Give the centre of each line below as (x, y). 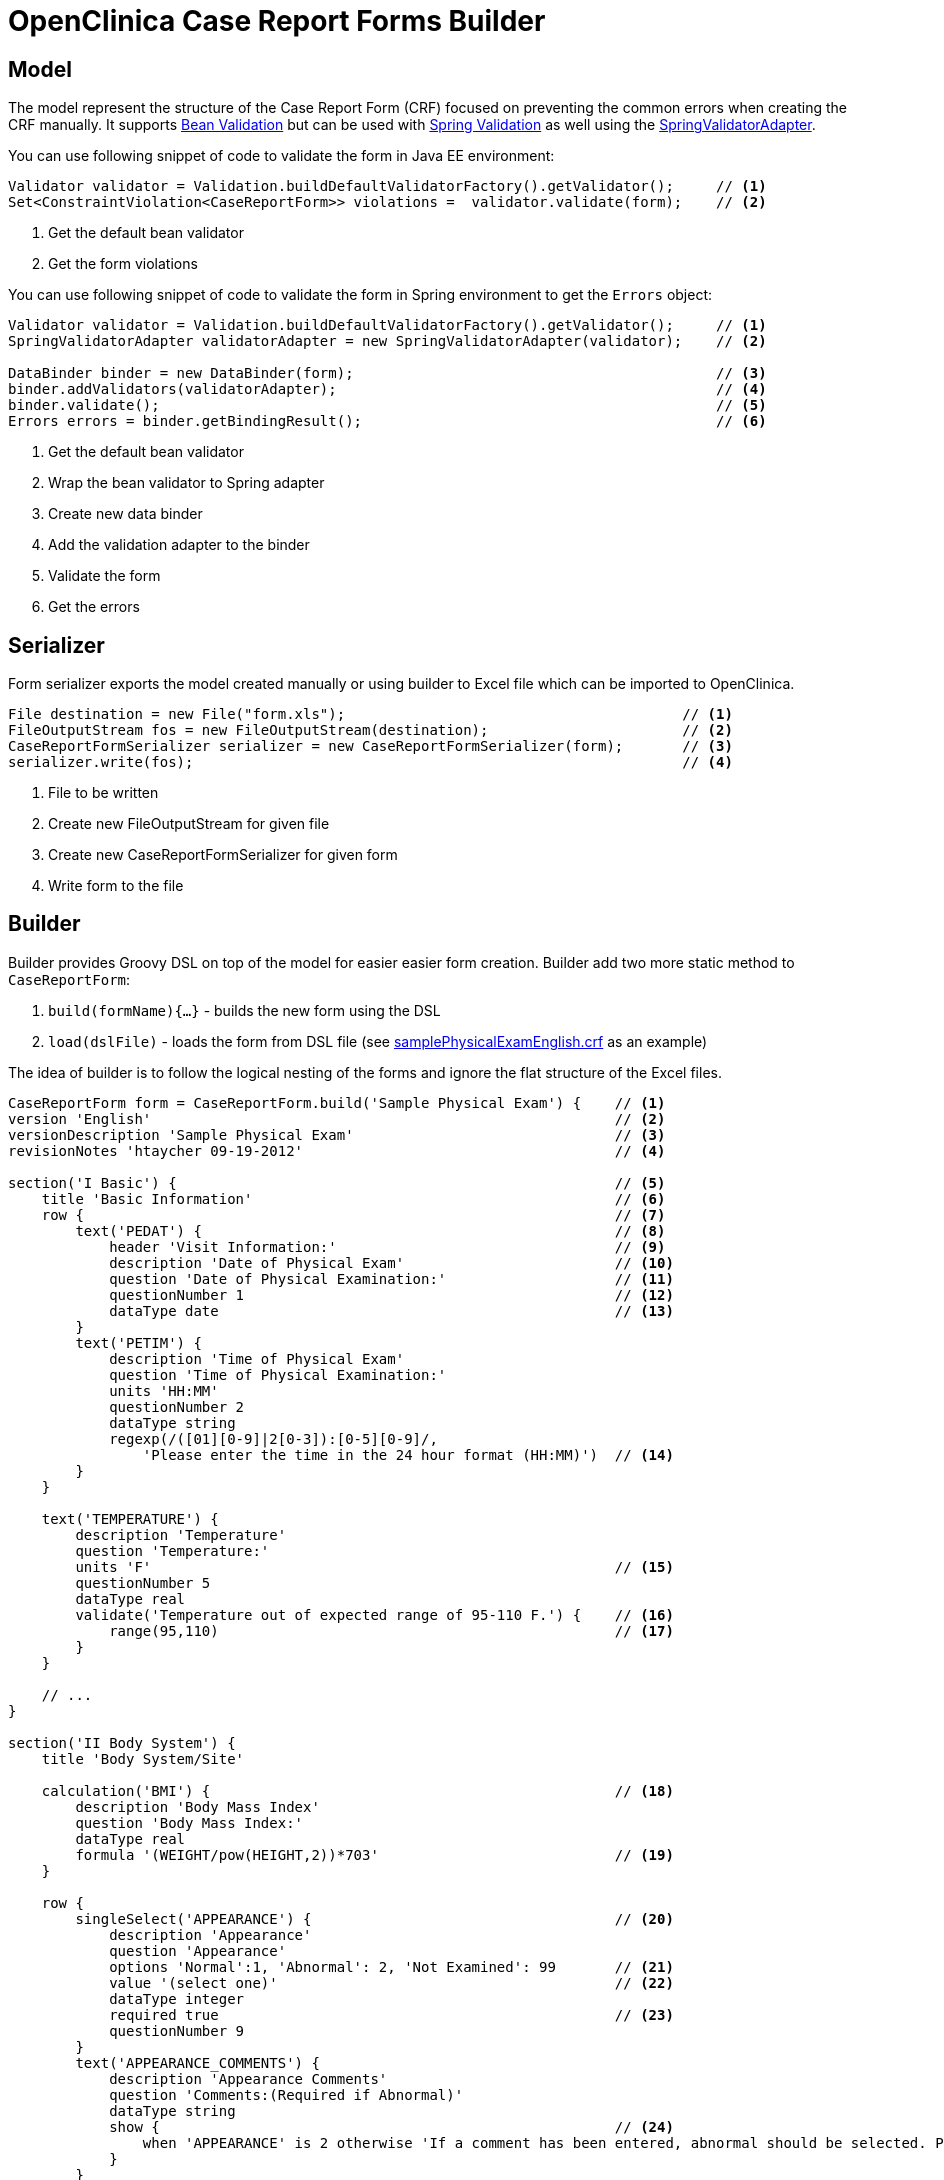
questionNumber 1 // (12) (391, 1294)
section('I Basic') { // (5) (337, 1182)
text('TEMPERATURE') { (130, 1518)
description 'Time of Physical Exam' (257, 1358)
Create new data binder (125, 514)
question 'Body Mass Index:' (189, 1822)
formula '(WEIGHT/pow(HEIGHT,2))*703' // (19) (374, 1854)
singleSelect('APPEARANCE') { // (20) (374, 1918)
